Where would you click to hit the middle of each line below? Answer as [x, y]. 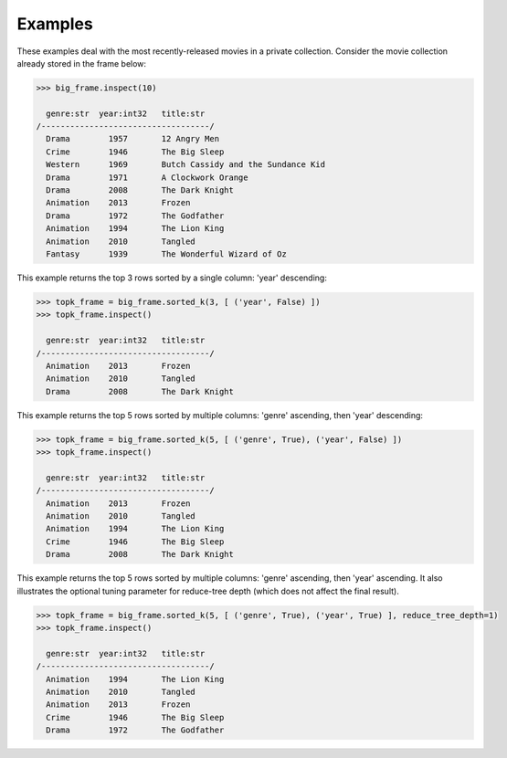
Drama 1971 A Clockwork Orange [147, 177]
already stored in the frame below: [81, 63]
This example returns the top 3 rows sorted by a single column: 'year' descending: [172, 278]
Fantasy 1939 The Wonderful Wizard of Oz [166, 254]
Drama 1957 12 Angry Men [132, 139]
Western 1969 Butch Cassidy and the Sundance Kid [186, 165]
